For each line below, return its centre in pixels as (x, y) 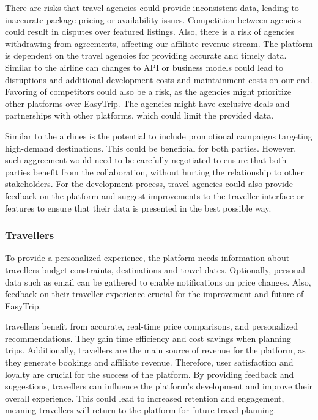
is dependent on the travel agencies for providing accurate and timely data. (146, 55)
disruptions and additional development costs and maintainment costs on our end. (159, 79)
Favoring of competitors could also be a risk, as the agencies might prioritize (148, 91)
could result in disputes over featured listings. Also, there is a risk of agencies (150, 31)
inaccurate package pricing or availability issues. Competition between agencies (153, 19)
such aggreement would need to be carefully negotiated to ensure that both (146, 160)
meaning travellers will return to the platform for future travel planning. (141, 410)
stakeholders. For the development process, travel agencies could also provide (149, 184)
